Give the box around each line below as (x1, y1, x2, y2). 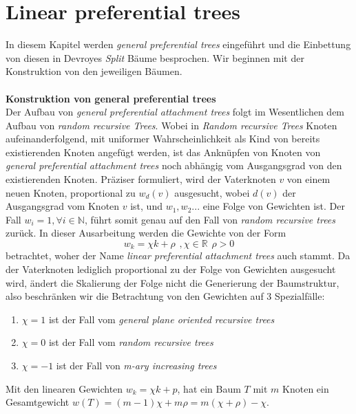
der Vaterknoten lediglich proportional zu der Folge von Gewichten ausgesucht (6, 262, 336, 276)
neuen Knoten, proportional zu (6, 185, 136, 199)
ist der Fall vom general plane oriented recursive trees (48, 312, 275, 326)
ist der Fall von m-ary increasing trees (56, 358, 217, 373)
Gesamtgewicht (6, 395, 70, 409)
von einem (286, 172, 331, 186)
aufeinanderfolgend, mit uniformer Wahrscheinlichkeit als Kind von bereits (6, 131, 320, 146)
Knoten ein (282, 381, 329, 395)
